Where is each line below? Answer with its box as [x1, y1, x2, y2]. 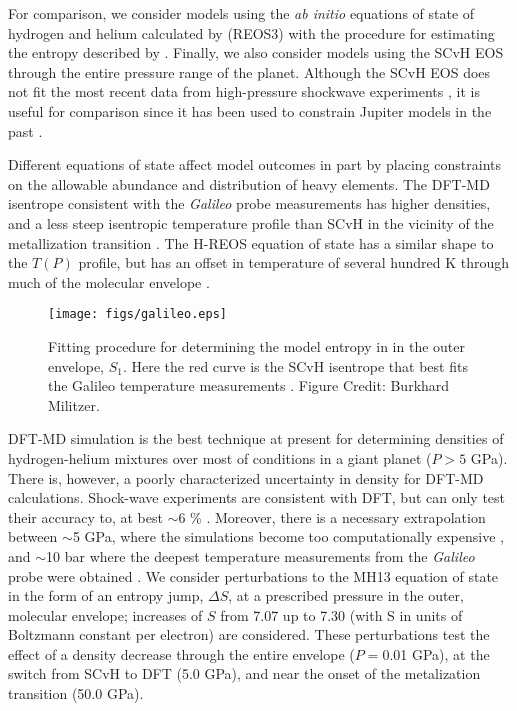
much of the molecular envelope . [8, 271, 210, 292]
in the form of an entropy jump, [8, 585, 204, 606]
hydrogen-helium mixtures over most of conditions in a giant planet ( [8, 447, 432, 468]
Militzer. [48, 394, 100, 415]
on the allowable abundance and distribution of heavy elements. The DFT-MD [8, 173, 490, 194]
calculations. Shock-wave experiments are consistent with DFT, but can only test [8, 487, 506, 508]
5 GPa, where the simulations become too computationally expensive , [72, 526, 504, 547]
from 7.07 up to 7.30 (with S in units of [220, 604, 463, 625]
